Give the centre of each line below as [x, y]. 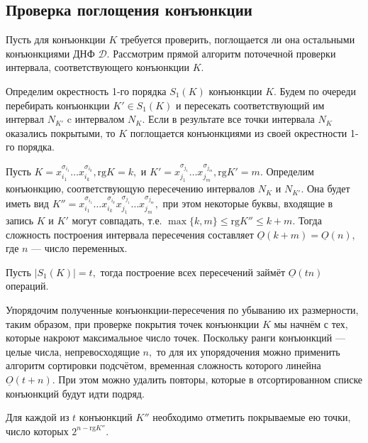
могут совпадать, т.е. [117, 220]
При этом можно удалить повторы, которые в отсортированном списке [211, 379]
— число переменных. [79, 248]
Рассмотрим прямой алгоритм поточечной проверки [224, 53]
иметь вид [27, 203]
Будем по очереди [318, 91]
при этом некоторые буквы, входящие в [248, 203]
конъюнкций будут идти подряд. [75, 393]
